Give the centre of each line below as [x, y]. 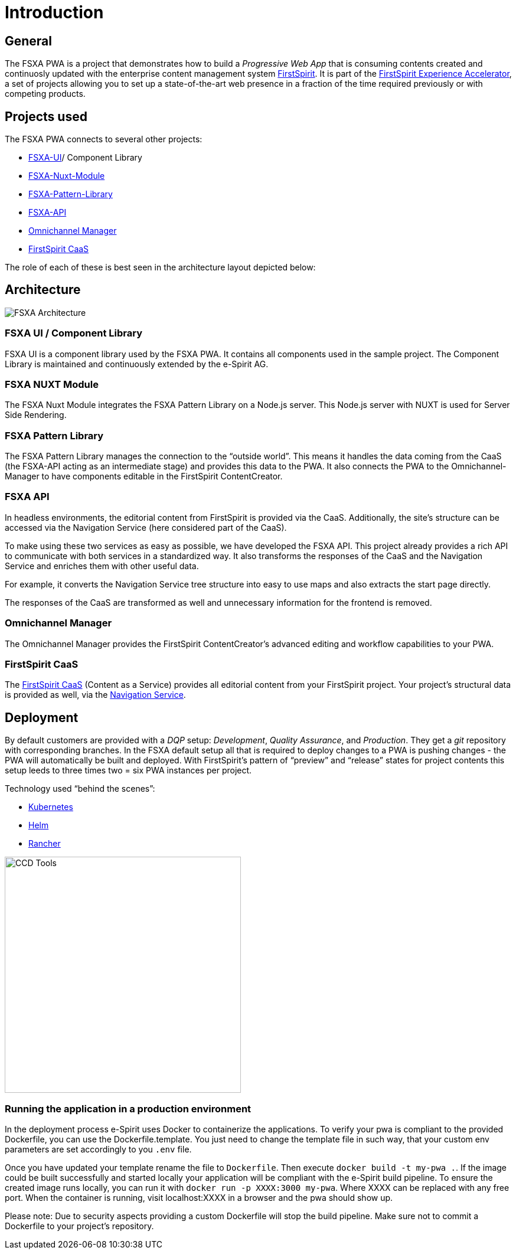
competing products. [45, 94]
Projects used [46, 116]
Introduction [54, 12]
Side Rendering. [36, 415]
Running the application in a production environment [128, 1108]
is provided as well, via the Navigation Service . [95, 695]
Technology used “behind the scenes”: [80, 789]
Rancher [45, 844]
